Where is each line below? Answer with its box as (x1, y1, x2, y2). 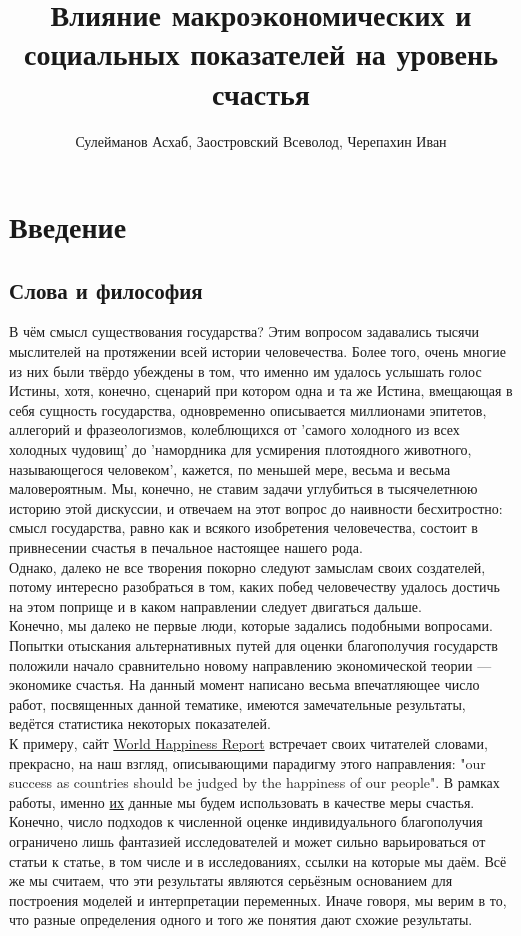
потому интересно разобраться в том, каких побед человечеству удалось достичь (9, 576, 500, 597)
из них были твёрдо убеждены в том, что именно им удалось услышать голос (9, 360, 482, 381)
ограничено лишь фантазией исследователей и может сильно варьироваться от (9, 830, 486, 851)
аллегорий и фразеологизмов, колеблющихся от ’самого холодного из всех (9, 419, 460, 440)
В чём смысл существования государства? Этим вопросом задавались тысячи (9, 321, 480, 342)
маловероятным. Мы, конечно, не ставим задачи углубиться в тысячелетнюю (9, 478, 478, 499)
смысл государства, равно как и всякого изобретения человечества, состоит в (9, 517, 478, 538)
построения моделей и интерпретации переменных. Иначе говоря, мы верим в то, (9, 889, 507, 910)
